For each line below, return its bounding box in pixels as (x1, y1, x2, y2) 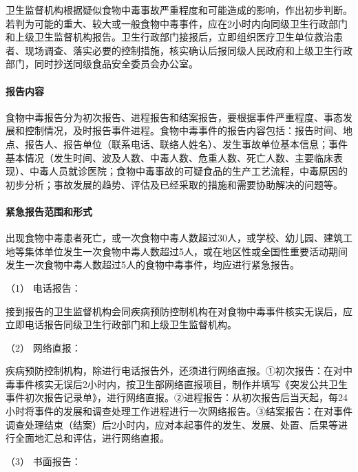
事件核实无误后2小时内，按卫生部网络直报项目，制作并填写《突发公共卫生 (14, 376, 348, 391)
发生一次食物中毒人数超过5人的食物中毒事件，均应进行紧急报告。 (6, 257, 299, 272)
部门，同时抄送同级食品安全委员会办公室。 (6, 56, 198, 71)
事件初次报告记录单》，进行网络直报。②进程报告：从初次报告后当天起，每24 (6, 390, 348, 405)
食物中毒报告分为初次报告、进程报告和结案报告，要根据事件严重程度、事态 (6, 109, 343, 124)
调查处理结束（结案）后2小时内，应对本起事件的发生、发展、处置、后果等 (6, 417, 338, 431)
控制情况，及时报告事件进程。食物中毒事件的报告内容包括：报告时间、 (24, 123, 343, 138)
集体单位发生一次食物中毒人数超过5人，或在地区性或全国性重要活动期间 (24, 244, 348, 258)
